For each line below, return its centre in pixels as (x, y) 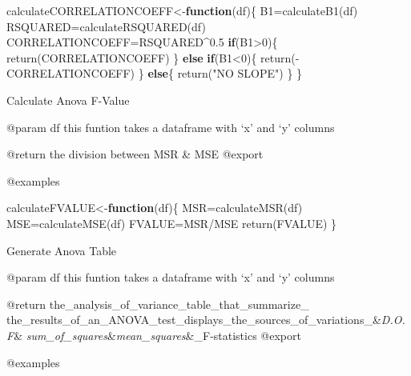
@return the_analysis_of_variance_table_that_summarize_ (158, 304)
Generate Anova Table (62, 250)
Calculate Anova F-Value (68, 100)
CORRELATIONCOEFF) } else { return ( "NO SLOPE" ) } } (155, 73)
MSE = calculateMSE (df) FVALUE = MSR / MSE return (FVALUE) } (172, 223)
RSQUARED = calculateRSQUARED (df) (106, 26)
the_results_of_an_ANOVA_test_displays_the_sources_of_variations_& (194, 320)
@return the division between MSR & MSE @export (135, 154)
